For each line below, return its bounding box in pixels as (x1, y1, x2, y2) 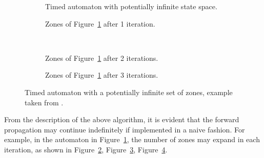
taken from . (25, 97, 64, 107)
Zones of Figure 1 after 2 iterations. (45, 52, 158, 63)
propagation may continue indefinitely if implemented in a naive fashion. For (4, 124, 245, 134)
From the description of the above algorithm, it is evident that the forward (4, 114, 239, 125)
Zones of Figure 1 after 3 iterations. (45, 70, 158, 80)
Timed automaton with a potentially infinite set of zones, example (25, 86, 233, 97)
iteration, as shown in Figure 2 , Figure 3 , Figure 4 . (4, 144, 168, 154)
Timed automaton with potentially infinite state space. (45, 1, 217, 11)
